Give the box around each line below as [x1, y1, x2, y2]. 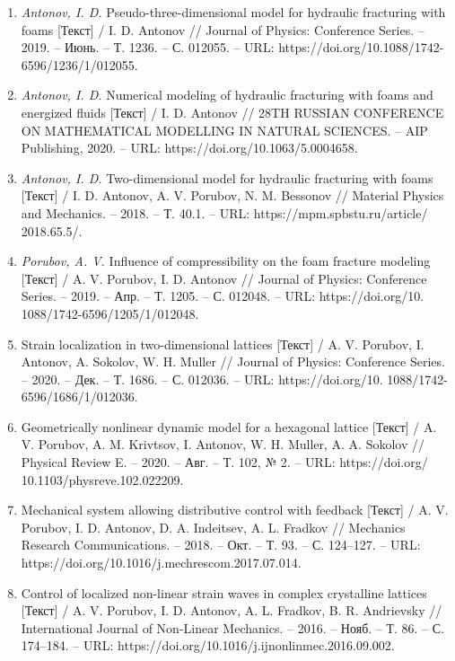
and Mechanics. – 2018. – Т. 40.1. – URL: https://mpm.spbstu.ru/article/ [21, 203, 428, 222]
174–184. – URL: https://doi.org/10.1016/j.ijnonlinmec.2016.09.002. [21, 636, 395, 655]
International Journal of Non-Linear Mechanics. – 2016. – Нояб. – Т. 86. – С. [21, 618, 445, 637]
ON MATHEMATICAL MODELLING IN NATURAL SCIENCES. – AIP [21, 120, 428, 139]
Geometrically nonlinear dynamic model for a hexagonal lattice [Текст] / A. [21, 417, 437, 436]
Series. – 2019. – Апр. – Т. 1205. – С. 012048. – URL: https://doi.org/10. [21, 286, 424, 305]
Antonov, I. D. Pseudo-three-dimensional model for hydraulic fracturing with [21, 3, 446, 21]
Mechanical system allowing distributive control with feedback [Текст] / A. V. [21, 500, 449, 519]
